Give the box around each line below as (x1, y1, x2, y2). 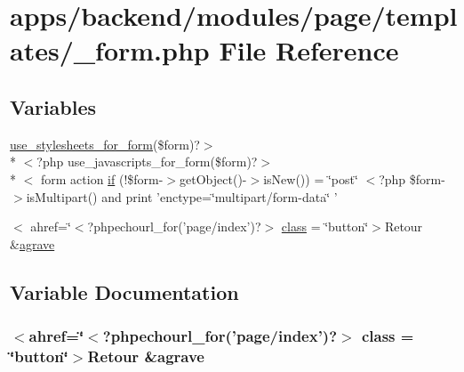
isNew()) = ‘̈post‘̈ (263, 169, 358, 188)
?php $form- (379, 169, 445, 188)
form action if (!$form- (40, 169, 164, 188)
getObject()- (180, 169, 247, 188)
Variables (10, 93, 97, 120)
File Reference (219, 32, 399, 69)
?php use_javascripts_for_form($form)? (36, 152, 258, 171)
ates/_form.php (10, 32, 210, 69)
